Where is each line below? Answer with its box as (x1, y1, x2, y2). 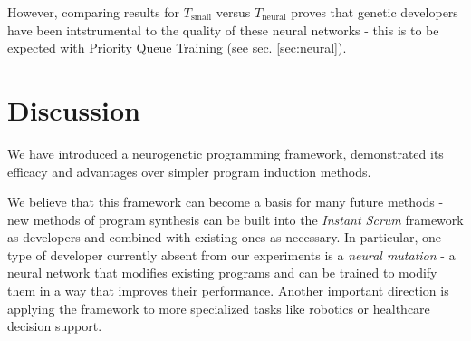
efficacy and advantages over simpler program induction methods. (7, 161, 371, 180)
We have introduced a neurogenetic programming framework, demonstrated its (7, 143, 444, 162)
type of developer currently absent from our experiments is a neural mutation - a (7, 245, 456, 264)
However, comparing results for (7, 3, 180, 21)
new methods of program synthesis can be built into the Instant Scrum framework (7, 209, 464, 229)
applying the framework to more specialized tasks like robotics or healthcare (7, 298, 430, 317)
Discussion (7, 91, 140, 128)
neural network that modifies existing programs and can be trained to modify (7, 263, 437, 282)
